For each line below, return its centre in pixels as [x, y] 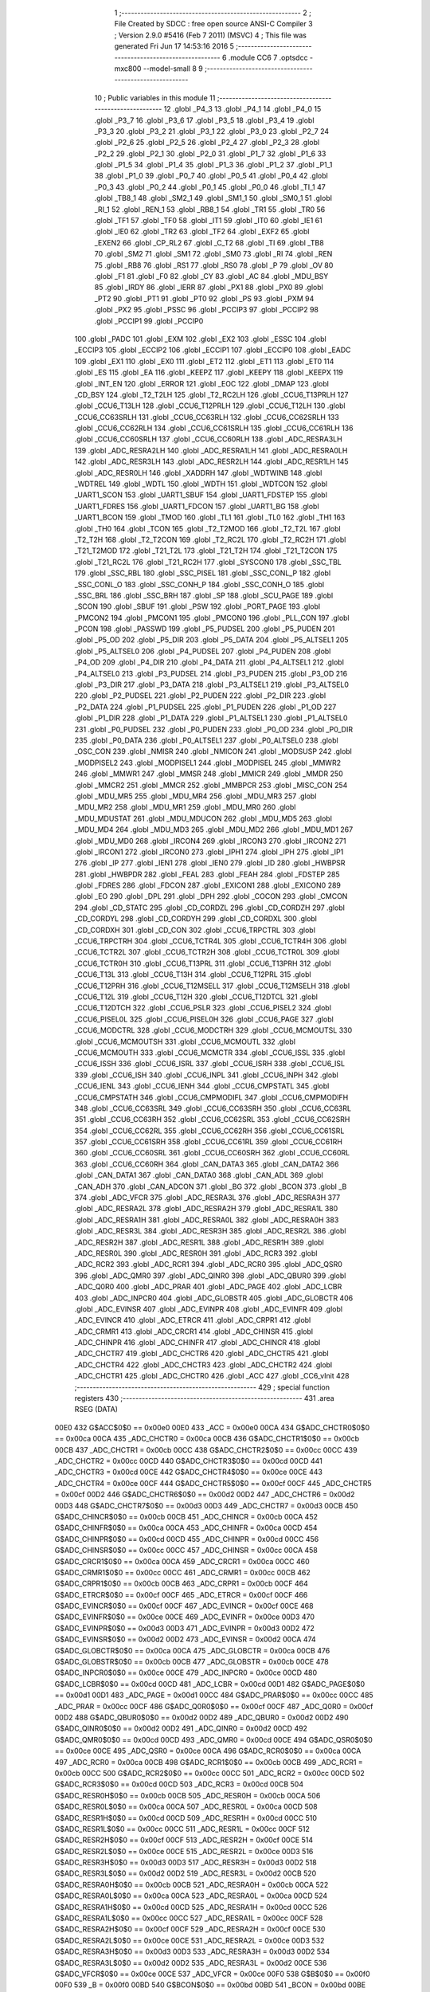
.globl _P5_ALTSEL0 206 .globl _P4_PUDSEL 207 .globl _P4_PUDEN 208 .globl [203, 651]
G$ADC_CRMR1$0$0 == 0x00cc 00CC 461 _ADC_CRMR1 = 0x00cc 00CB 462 [182, 1572]
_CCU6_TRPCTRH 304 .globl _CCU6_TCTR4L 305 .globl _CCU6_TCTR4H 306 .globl [210, 941]
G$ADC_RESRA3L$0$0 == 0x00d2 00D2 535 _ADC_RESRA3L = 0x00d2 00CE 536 [191, 1963]
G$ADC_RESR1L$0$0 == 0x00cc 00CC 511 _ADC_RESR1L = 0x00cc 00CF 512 [182, 1829]
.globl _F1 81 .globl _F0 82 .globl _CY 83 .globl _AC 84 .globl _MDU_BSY [211, 276]
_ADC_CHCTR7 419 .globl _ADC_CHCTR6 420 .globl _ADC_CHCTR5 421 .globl [202, 1354]
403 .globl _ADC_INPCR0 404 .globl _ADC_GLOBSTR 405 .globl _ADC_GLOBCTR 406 [214, 1298]
